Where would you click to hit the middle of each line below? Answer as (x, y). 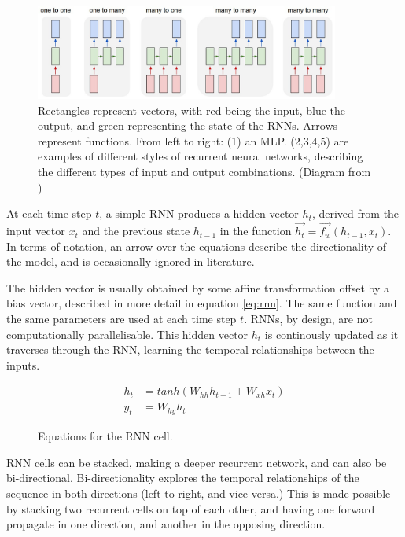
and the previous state (136, 231)
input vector (36, 231)
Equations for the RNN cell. (105, 436)
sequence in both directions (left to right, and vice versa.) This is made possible (199, 493)
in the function (256, 231)
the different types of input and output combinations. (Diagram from (204, 172)
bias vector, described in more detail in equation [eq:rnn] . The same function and (202, 303)
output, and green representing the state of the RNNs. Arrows (188, 125)
